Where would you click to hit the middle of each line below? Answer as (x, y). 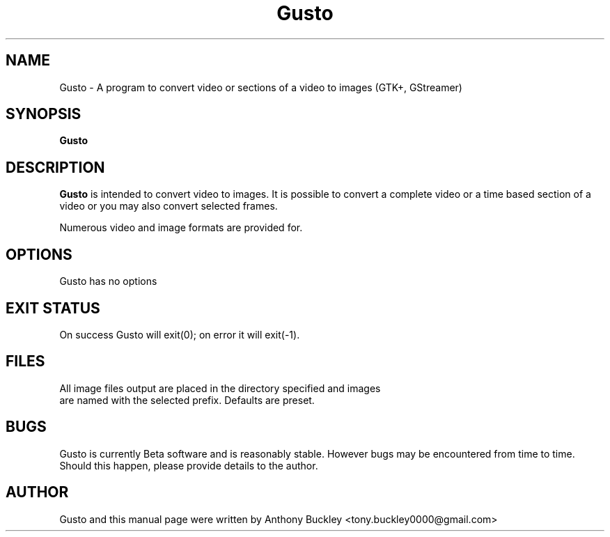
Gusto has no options (108, 281)
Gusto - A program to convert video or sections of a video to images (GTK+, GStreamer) (261, 87)
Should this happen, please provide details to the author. (189, 465)
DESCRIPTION (55, 167)
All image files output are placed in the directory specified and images (220, 388)
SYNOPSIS (44, 114)
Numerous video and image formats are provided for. (181, 228)
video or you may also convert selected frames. (169, 206)
